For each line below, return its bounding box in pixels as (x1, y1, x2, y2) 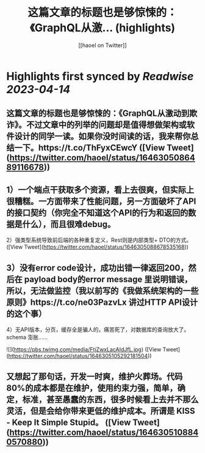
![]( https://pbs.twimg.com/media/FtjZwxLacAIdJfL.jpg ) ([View (6, 345, 162, 353)
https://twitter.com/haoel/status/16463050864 (9, 152, 195, 163)
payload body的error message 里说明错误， (24, 274, 193, 285)
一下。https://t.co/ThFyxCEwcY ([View (14, 143, 165, 153)
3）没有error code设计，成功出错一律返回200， (6, 263, 189, 273)
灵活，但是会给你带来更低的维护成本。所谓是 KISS (6, 406, 195, 416)
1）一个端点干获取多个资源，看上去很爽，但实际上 (6, 184, 195, 195)
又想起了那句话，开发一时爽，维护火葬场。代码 (6, 372, 183, 382)
